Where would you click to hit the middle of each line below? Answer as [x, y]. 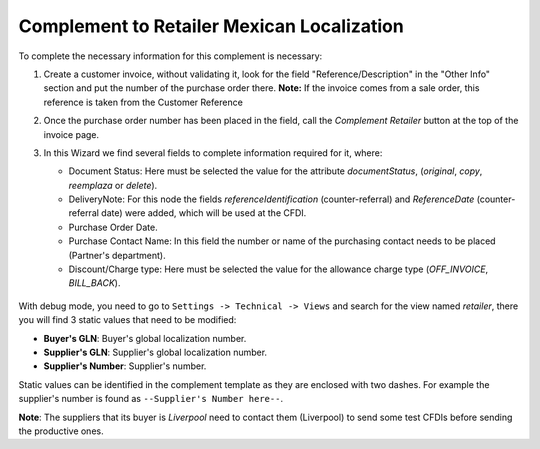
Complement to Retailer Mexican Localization [211, 26]
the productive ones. [61, 431]
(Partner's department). [117, 255]
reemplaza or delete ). [113, 185]
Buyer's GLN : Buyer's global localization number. [145, 338]
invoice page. [71, 134]
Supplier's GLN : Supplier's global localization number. [155, 352]
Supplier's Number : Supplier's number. [125, 366]
